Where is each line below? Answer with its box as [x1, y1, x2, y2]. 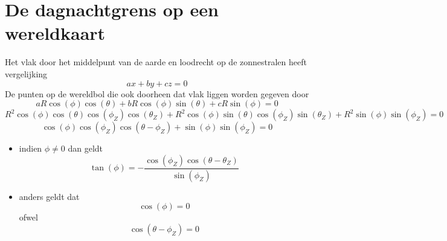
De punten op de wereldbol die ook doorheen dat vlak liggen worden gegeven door [5, 87, 309, 100]
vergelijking [5, 67, 48, 80]
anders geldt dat [19, 190, 80, 202]
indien [19, 142, 42, 155]
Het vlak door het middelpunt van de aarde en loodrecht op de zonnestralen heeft [5, 56, 307, 68]
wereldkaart [5, 21, 106, 45]
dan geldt [68, 142, 103, 155]
